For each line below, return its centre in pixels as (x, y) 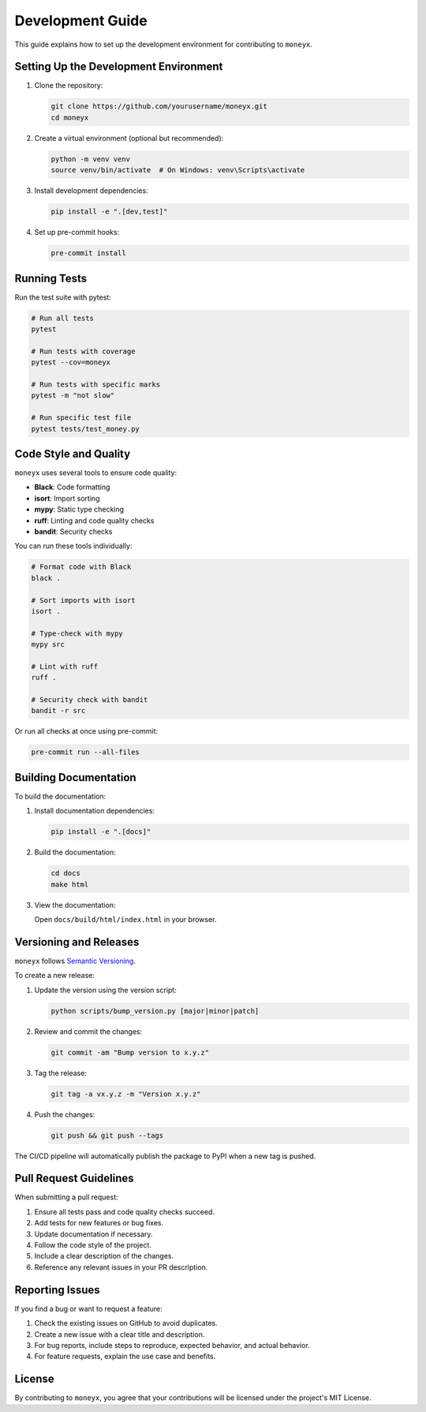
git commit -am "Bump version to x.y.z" (130, 1052)
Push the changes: (65, 1114)
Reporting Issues (57, 1290)
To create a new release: (54, 976)
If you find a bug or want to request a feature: (89, 1308)
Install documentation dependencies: (95, 811)
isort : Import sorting (67, 498)
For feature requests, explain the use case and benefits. (125, 1357)
